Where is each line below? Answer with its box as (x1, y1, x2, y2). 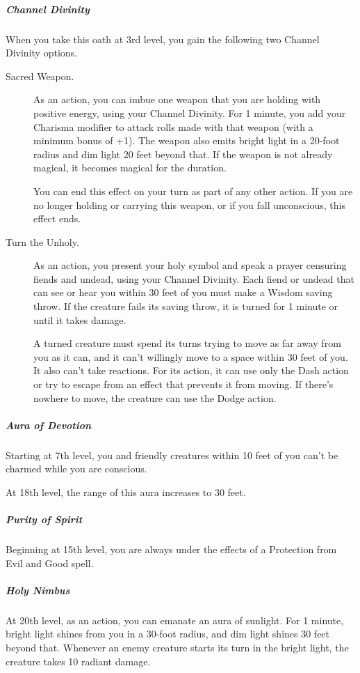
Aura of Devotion (6, 417, 92, 432)
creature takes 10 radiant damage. (6, 653, 151, 668)
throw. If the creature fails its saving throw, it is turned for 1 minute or (33, 299, 338, 314)
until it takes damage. (33, 312, 126, 327)
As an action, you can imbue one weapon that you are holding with (33, 92, 321, 107)
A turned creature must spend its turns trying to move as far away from (33, 336, 341, 350)
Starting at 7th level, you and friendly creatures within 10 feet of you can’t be (6, 447, 338, 462)
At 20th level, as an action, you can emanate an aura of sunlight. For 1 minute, (6, 612, 344, 627)
